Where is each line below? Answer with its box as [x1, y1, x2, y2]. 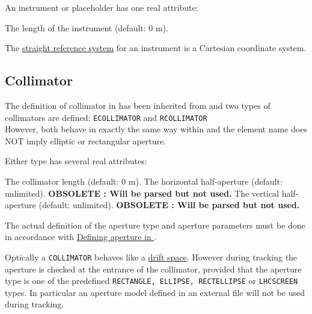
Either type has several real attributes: [5, 155, 147, 167]
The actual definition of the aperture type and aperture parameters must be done [5, 218, 305, 231]
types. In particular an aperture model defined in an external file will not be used [5, 286, 305, 298]
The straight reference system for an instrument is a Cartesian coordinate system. [5, 42, 307, 54]
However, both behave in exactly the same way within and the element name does [5, 123, 307, 135]
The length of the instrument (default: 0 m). [5, 21, 168, 34]
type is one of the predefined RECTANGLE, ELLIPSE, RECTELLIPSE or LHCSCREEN [5, 274, 298, 287]
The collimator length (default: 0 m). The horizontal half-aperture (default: [5, 175, 283, 188]
